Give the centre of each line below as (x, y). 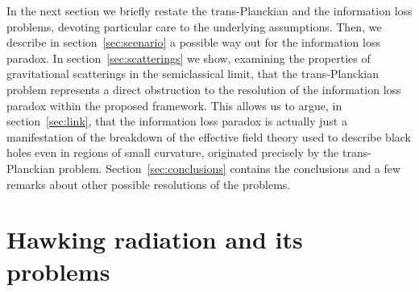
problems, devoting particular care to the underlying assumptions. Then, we (194, 26)
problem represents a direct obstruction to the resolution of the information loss (204, 89)
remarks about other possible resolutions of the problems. (149, 184)
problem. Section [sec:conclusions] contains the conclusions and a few (230, 168)
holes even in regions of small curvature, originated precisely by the (173, 152)
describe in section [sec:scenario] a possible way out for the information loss (193, 42)
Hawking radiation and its (155, 239)
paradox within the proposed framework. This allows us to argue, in (174, 105)
